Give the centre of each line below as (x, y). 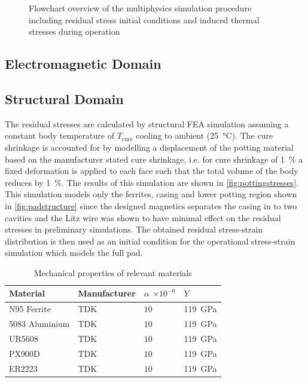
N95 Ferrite (30, 309)
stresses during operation (74, 31)
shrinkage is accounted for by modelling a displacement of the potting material (149, 147)
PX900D (25, 353)
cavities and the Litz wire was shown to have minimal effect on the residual (143, 217)
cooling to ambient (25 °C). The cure (205, 135)
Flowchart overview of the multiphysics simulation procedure (140, 8)
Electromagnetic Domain (83, 64)
